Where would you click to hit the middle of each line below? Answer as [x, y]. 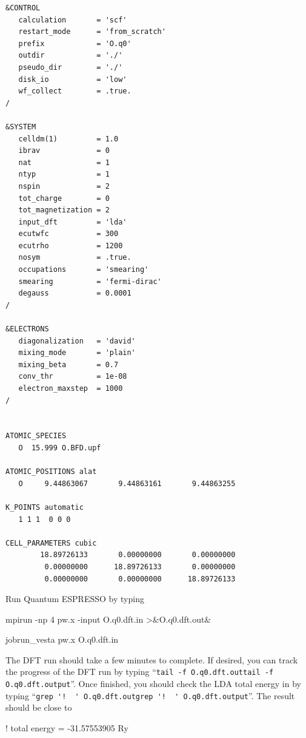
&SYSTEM [21, 127]
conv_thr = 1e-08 [73, 377]
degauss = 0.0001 [75, 293]
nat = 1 [64, 162]
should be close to [39, 707]
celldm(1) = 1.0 [68, 139]
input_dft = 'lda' [73, 222]
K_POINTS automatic [45, 507]
